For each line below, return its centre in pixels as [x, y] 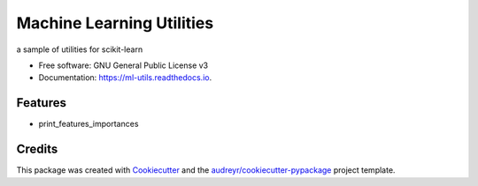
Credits [37, 149]
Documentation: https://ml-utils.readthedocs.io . [125, 78]
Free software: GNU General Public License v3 [123, 65]
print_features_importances [89, 124]
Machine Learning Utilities [115, 23]
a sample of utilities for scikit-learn [80, 49]
